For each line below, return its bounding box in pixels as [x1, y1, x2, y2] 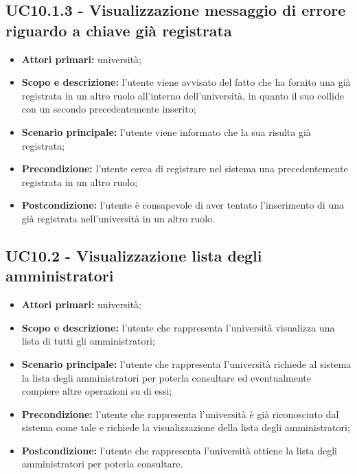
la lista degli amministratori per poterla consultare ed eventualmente [21, 370, 311, 384]
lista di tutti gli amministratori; [21, 334, 155, 348]
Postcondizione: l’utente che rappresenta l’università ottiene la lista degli [21, 443, 338, 457]
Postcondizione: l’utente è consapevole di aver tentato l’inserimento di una [21, 198, 344, 212]
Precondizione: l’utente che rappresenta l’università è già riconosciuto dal [21, 406, 339, 421]
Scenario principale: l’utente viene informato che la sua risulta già [21, 124, 311, 139]
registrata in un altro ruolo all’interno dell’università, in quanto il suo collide [21, 88, 344, 102]
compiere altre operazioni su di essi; [21, 384, 172, 398]
